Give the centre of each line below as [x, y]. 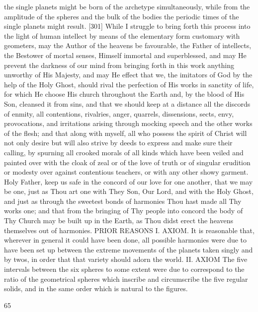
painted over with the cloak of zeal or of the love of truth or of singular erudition [127, 162]
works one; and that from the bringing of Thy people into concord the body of [124, 211]
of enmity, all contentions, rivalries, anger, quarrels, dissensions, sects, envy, [119, 113]
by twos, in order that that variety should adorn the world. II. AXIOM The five [126, 259]
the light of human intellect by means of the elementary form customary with [122, 35]
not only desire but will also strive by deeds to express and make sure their [118, 143]
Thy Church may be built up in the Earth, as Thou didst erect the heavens [119, 220]
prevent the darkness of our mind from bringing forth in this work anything [119, 65]
